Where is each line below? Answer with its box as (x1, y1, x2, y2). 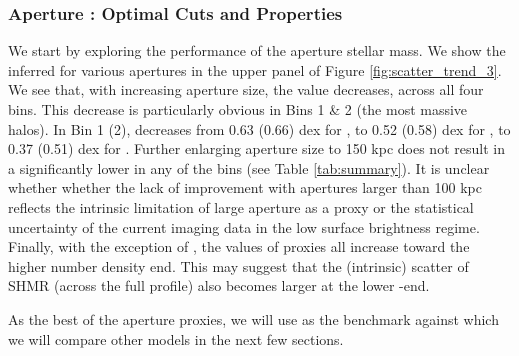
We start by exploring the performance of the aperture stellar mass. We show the (8, 40, 506, 61)
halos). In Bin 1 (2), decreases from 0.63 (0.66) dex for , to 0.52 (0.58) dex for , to (8, 118, 511, 139)
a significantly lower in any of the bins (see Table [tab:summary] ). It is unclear (8, 157, 490, 178)
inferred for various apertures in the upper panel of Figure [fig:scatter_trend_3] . (8, 59, 502, 80)
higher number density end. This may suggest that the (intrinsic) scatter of (8, 255, 469, 276)
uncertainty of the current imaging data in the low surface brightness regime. (8, 216, 480, 237)
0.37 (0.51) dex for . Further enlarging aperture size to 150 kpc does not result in (8, 138, 505, 159)
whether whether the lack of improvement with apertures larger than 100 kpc (8, 177, 483, 198)
